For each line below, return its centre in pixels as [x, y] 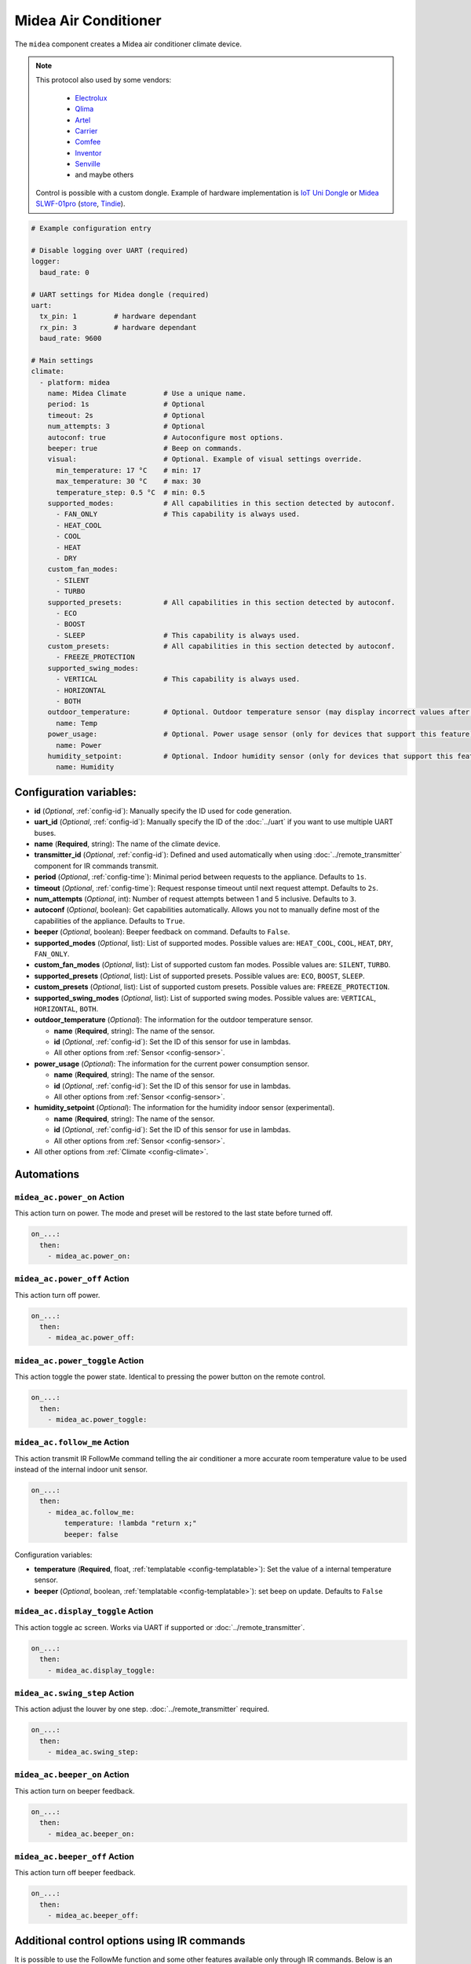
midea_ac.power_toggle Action [79, 1361]
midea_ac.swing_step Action [75, 1693]
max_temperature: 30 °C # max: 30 [129, 482]
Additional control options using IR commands [130, 1940]
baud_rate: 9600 [71, 339]
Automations [47, 1174]
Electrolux [91, 97]
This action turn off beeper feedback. [75, 1873]
